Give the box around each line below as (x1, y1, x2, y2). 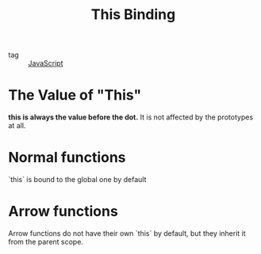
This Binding (90, 6, 176, 24)
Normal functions (8, 149, 126, 167)
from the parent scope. (8, 237, 83, 246)
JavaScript (28, 59, 63, 68)
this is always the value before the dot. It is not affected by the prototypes (8, 112, 254, 122)
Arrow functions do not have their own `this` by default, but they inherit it (8, 229, 246, 238)
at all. (8, 121, 26, 131)
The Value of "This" (8, 86, 142, 104)
